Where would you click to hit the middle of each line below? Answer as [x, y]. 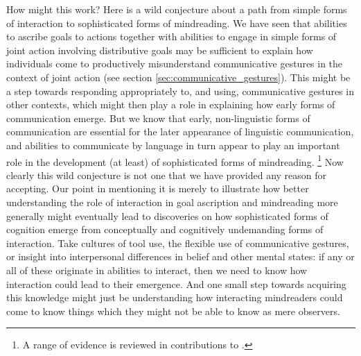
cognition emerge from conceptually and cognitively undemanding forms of [165, 229]
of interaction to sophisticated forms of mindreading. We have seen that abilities [177, 23]
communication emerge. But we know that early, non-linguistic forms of [158, 118]
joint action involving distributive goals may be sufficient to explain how [160, 50]
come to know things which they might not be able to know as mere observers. [173, 311]
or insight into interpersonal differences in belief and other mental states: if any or [180, 256]
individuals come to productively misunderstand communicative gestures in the [175, 63]
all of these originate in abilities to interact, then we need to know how [157, 270]
